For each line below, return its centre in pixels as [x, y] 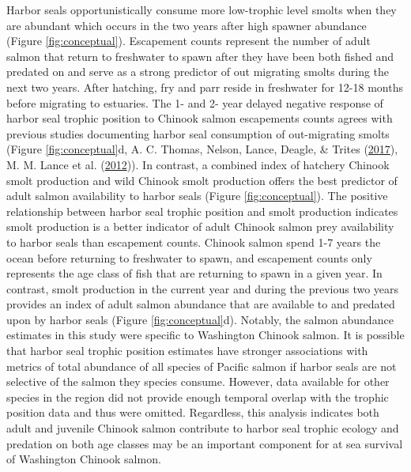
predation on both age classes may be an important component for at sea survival [205, 443]
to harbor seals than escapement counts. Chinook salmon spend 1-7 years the [194, 242]
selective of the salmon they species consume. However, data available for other [198, 381]
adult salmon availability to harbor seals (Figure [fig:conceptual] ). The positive [197, 196]
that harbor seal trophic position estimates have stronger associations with [187, 351]
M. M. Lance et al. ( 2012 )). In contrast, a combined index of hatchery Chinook [198, 164]
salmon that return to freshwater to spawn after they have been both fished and [200, 56]
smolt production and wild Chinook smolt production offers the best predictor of [202, 180]
